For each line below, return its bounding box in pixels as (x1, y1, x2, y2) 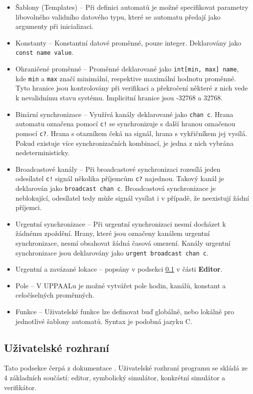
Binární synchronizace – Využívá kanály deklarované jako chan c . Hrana (15, 109, 233, 119)
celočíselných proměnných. (15, 290, 94, 300)
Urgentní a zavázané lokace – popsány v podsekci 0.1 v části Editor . (15, 264, 223, 274)
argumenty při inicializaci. (15, 21, 93, 31)
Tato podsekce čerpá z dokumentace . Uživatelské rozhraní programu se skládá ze (4, 363, 248, 373)
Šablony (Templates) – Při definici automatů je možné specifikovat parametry (15, 2, 249, 12)
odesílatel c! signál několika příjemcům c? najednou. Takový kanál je (15, 173, 224, 184)
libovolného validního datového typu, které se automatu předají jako (15, 11, 221, 22)
